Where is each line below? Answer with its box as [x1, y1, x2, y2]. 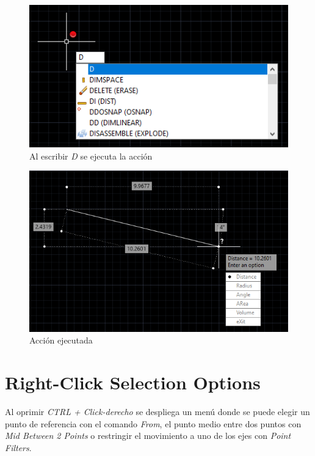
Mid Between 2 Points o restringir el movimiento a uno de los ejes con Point [5, 429, 291, 442]
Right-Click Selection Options [5, 370, 261, 395]
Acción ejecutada [29, 334, 93, 347]
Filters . [5, 441, 32, 454]
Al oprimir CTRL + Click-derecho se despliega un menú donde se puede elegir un [5, 405, 310, 418]
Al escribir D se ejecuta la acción [29, 149, 153, 162]
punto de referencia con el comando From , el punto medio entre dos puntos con [5, 417, 302, 430]
